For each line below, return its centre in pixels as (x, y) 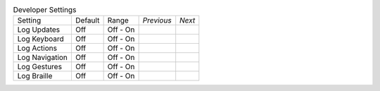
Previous (157, 20)
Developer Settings (45, 10)
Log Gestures (40, 67)
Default (87, 20)
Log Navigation (43, 58)
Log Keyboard (40, 39)
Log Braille (35, 76)
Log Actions (37, 48)
